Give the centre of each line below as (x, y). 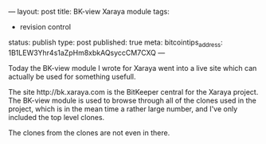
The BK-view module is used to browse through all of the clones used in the (132, 100)
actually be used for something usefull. (72, 76)
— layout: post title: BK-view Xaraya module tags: (89, 12)
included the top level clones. (57, 117)
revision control (45, 27)
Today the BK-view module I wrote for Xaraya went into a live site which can (133, 68)
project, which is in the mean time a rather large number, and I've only (123, 109)
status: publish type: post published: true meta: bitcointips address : (115, 43)
